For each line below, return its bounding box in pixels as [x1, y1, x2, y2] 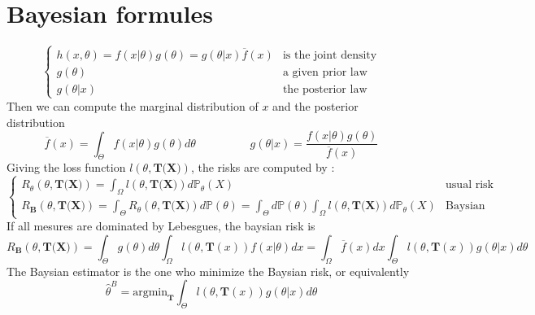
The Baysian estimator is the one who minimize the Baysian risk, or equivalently [7, 262, 410, 279]
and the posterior [272, 97, 359, 114]
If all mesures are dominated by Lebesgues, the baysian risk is [7, 217, 315, 234]
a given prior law [282, 66, 368, 78]
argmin [133, 287, 168, 299]
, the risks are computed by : [190, 159, 335, 176]
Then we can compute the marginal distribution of [7, 97, 259, 114]
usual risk [446, 179, 494, 191]
